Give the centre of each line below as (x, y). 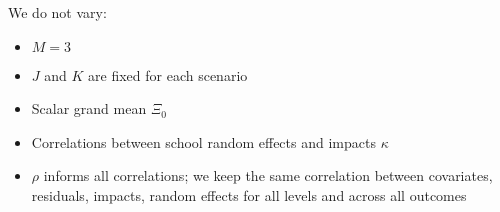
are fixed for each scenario (168, 74)
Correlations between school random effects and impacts (203, 141)
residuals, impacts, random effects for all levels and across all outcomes (249, 194)
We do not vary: (57, 12)
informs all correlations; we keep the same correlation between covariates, (268, 175)
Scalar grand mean (89, 108)
